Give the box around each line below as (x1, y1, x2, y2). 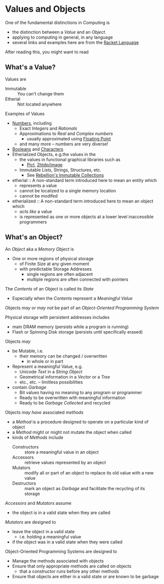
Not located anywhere (17, 101, 62, 107)
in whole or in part (26, 358, 63, 364)
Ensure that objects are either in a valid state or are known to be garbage (12, 573, 159, 579)
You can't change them (17, 90, 64, 96)
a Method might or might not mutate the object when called (12, 429, 132, 435)
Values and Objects (5, 3, 86, 15)
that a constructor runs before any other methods (19, 568, 120, 574)
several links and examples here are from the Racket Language (12, 39, 139, 45)
